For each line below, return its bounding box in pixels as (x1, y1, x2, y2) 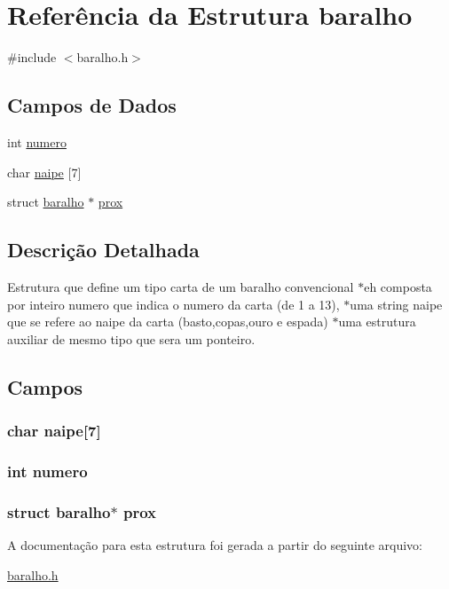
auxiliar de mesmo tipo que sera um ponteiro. (7, 329, 256, 348)
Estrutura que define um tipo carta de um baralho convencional (7, 277, 354, 295)
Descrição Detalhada (7, 236, 200, 263)
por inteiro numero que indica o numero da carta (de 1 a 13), (7, 294, 340, 313)
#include (7, 48, 57, 67)
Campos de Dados (7, 91, 177, 119)
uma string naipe (350, 294, 443, 313)
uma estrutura (338, 312, 416, 331)
